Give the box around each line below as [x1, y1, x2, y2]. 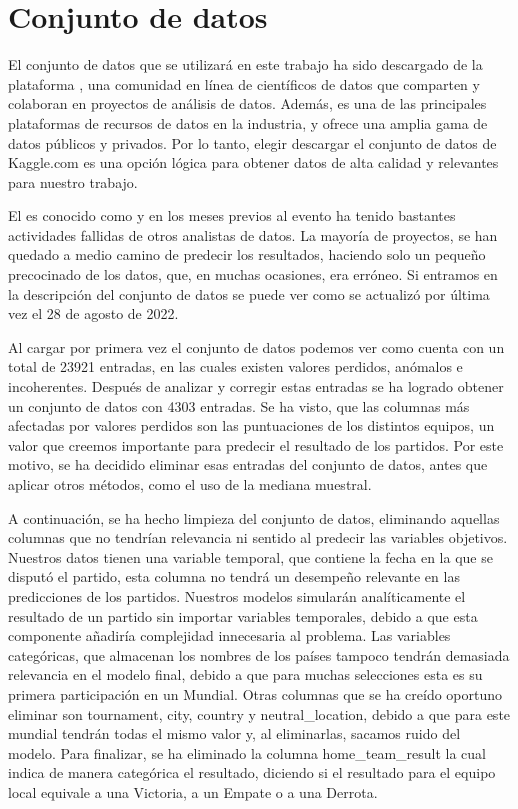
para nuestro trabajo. [8, 171, 138, 192]
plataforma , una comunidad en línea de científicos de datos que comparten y [8, 73, 480, 94]
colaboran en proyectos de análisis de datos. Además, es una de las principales [8, 93, 487, 114]
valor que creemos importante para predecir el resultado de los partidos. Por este [8, 434, 504, 455]
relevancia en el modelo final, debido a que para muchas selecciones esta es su [8, 664, 483, 685]
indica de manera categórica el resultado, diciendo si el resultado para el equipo [8, 762, 496, 783]
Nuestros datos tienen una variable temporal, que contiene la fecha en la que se [8, 546, 493, 567]
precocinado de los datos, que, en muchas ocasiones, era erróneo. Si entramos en [8, 264, 498, 285]
